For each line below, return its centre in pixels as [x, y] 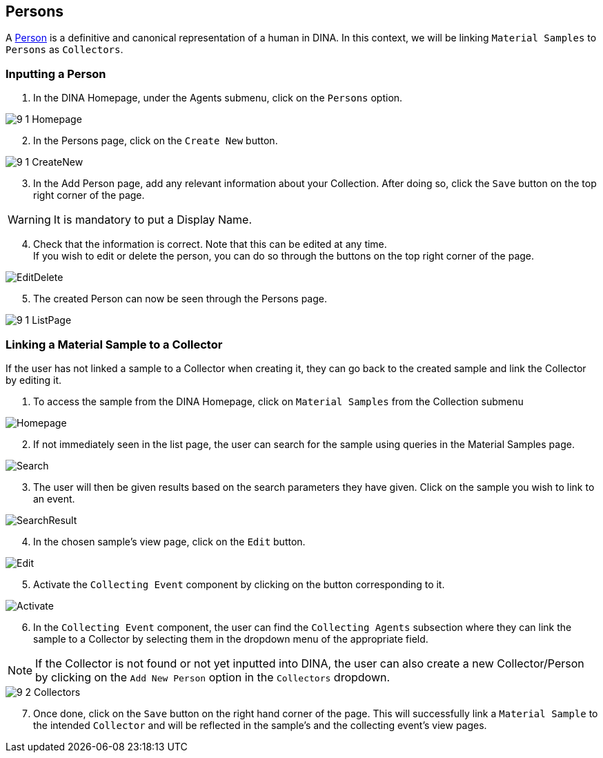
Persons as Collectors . [65, 50]
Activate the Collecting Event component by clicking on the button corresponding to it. [239, 584]
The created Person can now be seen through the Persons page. [180, 299]
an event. [54, 498]
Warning [29, 220]
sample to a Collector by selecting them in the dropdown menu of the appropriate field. [231, 639]
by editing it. [33, 380]
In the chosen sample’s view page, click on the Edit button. [169, 541]
